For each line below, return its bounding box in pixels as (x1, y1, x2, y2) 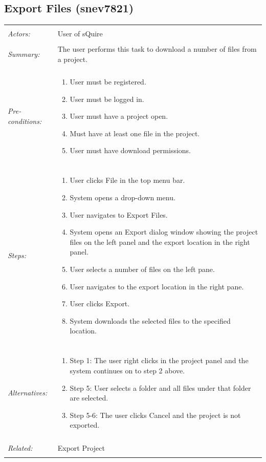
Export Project (57, 442, 105, 453)
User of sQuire (57, 28, 103, 39)
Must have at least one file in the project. (70, 128, 200, 138)
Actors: (8, 28, 30, 39)
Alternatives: (8, 387, 48, 398)
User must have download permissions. (70, 145, 191, 156)
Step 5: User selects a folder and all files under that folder (70, 382, 251, 393)
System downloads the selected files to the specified (70, 315, 231, 326)
